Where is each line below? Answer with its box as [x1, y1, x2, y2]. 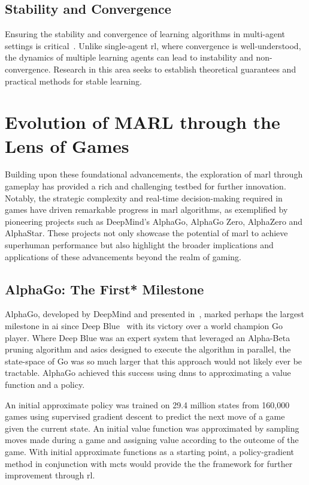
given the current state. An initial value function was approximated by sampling [5, 421, 299, 434]
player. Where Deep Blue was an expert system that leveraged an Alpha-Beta [5, 331, 290, 344]
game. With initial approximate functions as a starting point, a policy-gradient [5, 445, 295, 457]
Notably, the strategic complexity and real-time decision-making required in [5, 191, 283, 204]
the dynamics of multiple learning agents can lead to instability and [5, 51, 253, 64]
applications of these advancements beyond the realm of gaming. [5, 250, 241, 263]
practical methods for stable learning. [5, 74, 142, 87]
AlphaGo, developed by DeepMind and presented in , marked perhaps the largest [5, 308, 305, 320]
